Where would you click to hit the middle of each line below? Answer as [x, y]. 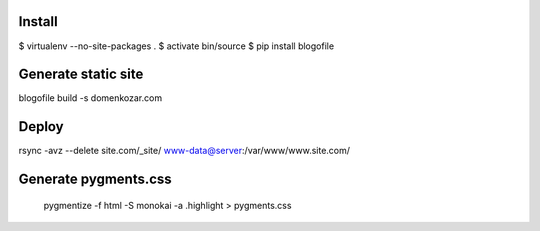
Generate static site [81, 74]
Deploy [41, 126]
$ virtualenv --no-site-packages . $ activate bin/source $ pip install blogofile [176, 46]
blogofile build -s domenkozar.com [90, 98]
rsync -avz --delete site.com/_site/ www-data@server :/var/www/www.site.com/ [184, 151]
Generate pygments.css [95, 179]
